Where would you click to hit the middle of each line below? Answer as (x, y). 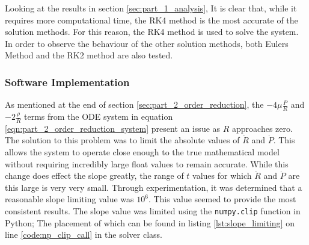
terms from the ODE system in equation (99, 116)
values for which (222, 175)
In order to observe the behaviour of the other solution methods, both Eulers (147, 43)
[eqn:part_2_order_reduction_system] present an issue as (113, 128)
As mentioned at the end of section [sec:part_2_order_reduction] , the (134, 104)
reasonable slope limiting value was (69, 199)
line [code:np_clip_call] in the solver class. (84, 234)
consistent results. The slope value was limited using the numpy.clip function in (153, 211)
